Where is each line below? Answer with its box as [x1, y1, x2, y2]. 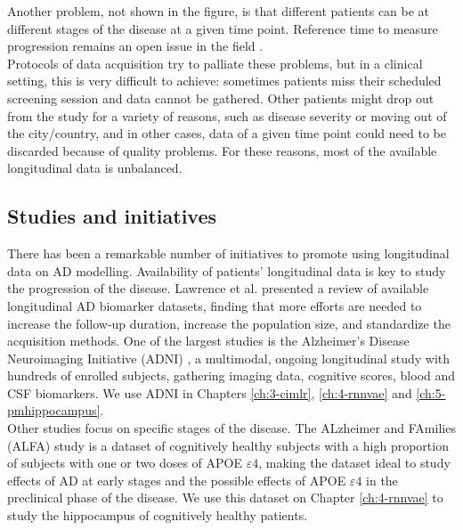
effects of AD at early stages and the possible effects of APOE [7, 470, 346, 489]
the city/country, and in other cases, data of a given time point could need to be [7, 124, 446, 143]
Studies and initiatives [7, 202, 217, 230]
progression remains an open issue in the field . [7, 37, 264, 55]
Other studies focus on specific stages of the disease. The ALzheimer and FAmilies [7, 419, 456, 437]
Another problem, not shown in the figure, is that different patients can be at [7, 2, 430, 20]
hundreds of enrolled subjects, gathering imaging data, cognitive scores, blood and [7, 366, 456, 385]
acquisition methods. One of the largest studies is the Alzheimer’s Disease [7, 331, 410, 350]
